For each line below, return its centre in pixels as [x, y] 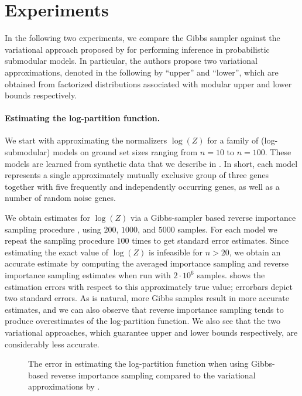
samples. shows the [231, 275]
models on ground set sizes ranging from [125, 152]
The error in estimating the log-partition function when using [138, 363]
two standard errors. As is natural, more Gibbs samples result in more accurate [147, 298]
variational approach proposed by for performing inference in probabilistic [137, 49]
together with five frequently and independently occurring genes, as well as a [142, 186]
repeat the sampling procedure [59, 240]
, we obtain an [255, 252]
